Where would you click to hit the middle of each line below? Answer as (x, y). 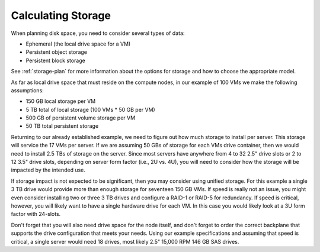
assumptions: (27, 90)
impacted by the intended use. (48, 170)
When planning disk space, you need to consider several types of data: (98, 33)
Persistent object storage (57, 52)
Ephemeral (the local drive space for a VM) (78, 44)
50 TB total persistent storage (62, 126)
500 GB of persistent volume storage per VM (81, 118)
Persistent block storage (55, 60)
